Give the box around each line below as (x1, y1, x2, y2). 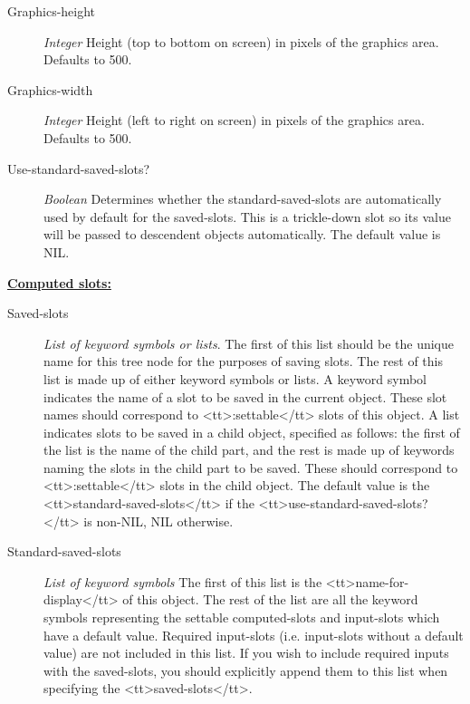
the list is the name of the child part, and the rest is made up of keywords (43, 440, 455, 459)
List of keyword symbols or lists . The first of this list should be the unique (43, 333, 454, 352)
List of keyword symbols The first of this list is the (43, 572, 322, 591)
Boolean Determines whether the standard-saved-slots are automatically (43, 189, 442, 208)
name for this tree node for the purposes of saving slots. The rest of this (43, 352, 444, 371)
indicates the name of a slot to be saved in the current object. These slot (43, 387, 447, 406)
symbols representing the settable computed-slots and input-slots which (43, 608, 440, 627)
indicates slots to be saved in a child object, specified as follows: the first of (43, 422, 460, 441)
